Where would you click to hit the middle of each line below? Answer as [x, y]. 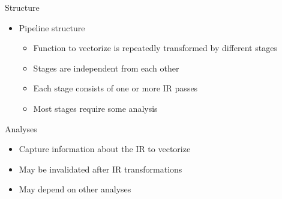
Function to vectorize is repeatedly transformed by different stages [155, 48]
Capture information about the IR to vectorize [105, 149]
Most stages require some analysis [95, 108]
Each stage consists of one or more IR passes [115, 88]
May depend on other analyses [75, 189]
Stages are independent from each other [106, 68]
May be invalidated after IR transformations [100, 169]
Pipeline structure [52, 27]
